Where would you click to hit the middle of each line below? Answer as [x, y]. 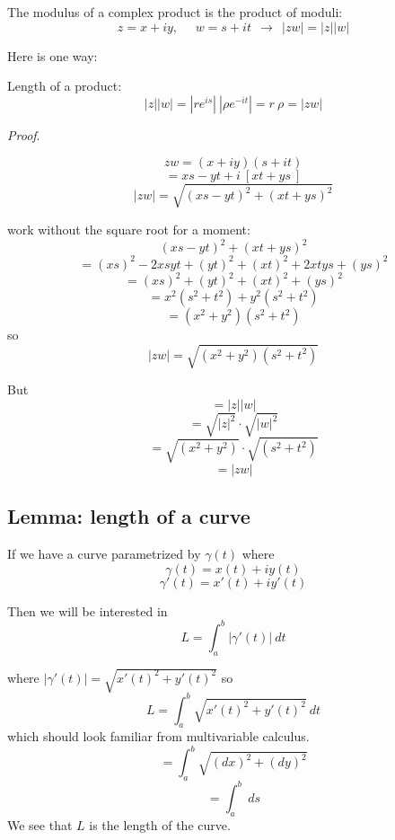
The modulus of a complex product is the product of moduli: [175, 12]
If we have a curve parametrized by [104, 554]
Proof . [24, 134]
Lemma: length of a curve [129, 516]
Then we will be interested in [88, 610]
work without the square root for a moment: [129, 229]
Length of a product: [65, 86]
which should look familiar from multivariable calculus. [158, 736]
